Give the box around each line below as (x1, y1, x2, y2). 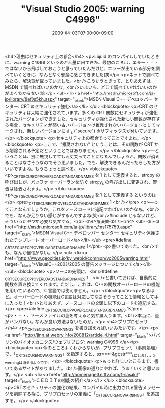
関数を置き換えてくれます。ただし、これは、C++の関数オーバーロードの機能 (5, 282, 160, 287)
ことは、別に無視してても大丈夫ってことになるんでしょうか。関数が (13, 154, 151, 159)
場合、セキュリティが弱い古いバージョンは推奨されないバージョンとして (9, 122, 156, 127)
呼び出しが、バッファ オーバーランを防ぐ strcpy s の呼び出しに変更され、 (5, 179, 153, 186)
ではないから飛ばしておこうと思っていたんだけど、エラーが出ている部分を (5, 65, 156, 71)
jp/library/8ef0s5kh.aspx (5, 96, 55, 102)
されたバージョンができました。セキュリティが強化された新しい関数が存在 (5, 116, 156, 122)
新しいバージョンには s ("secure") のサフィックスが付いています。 (27, 128, 161, 135)
